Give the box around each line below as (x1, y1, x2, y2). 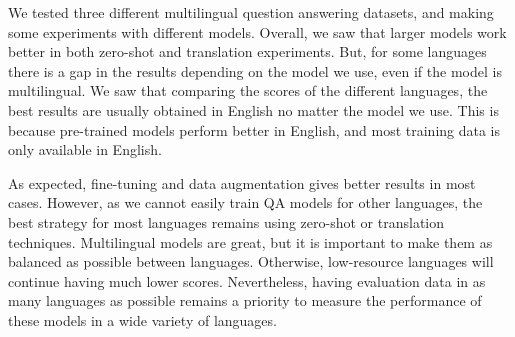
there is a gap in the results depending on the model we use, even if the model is (8, 60, 502, 81)
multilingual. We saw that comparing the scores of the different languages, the (8, 80, 488, 101)
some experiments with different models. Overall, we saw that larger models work (8, 21, 507, 42)
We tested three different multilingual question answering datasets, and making (8, 2, 494, 22)
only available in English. (8, 139, 162, 160)
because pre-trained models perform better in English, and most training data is (8, 119, 501, 140)
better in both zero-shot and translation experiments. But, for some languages (8, 41, 487, 62)
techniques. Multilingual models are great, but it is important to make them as (8, 231, 493, 252)
